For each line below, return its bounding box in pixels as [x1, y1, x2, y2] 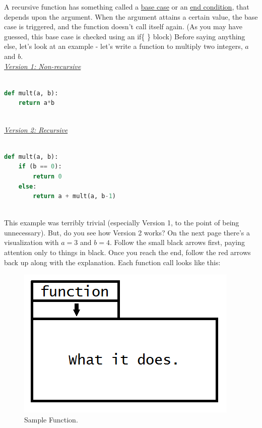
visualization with [4, 237, 59, 248]
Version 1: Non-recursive [4, 60, 81, 71]
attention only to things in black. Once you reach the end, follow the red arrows [4, 247, 251, 258]
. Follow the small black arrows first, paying [109, 237, 245, 248]
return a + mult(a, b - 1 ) [33, 193, 116, 200]
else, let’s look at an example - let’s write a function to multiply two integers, [4, 41, 243, 51]
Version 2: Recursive [4, 124, 68, 135]
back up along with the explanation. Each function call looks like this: [4, 257, 221, 267]
